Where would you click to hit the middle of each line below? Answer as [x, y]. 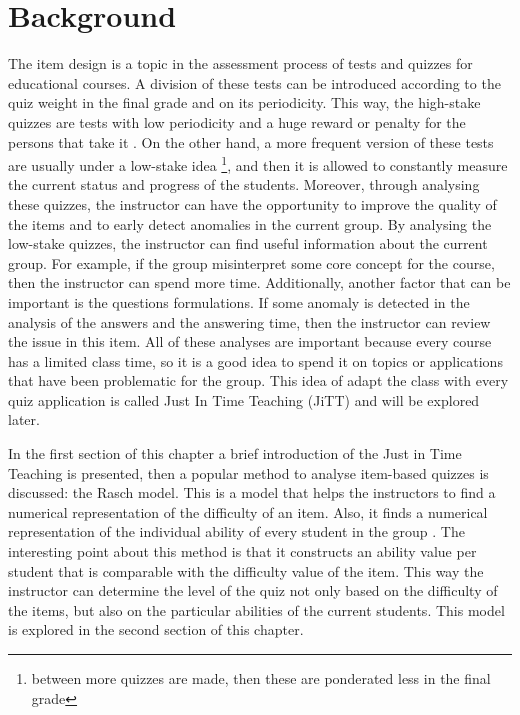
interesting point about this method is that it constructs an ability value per [242, 551]
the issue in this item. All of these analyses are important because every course [250, 341]
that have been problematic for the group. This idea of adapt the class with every [258, 380]
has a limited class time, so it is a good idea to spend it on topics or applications [255, 360]
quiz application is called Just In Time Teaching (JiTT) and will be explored [244, 399]
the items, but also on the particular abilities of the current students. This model [256, 609]
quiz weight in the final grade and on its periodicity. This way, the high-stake [244, 102]
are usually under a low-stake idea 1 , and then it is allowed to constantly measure [258, 163]
